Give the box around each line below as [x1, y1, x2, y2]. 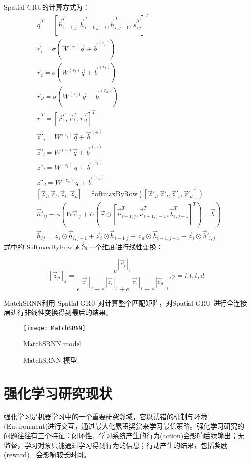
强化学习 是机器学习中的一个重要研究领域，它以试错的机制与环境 [4, 411, 207, 421]
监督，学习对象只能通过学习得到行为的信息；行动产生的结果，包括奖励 [4, 440, 228, 450]
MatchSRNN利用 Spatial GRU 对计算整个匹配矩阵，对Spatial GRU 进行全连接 [4, 298, 247, 308]
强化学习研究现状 [4, 383, 113, 403]
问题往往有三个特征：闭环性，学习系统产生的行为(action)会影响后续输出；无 [4, 430, 245, 440]
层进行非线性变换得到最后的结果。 [4, 307, 112, 317]
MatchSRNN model [23, 338, 81, 348]
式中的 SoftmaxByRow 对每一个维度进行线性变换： [4, 242, 163, 252]
